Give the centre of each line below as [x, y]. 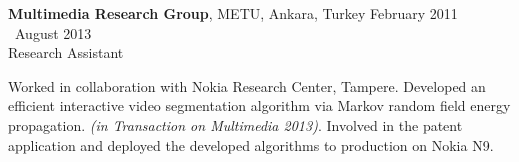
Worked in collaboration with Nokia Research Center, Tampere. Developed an [247, 85]
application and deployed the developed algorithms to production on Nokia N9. [251, 144]
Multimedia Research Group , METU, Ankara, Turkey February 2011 [233, 13]
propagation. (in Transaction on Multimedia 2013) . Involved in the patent [235, 124]
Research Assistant [66, 52]
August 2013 [53, 32]
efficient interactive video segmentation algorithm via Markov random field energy [259, 105]
